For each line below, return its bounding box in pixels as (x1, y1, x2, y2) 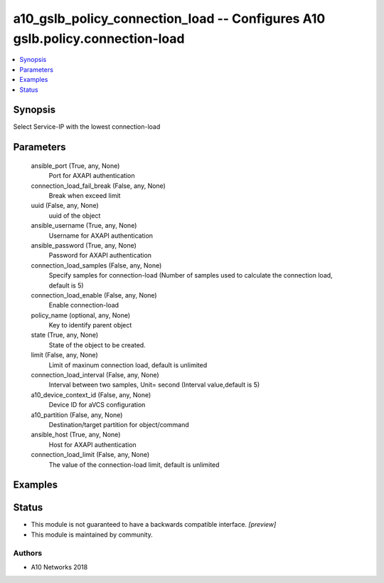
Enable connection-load (48, 301, 119, 310)
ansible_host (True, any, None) (31, 431, 121, 439)
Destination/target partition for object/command (48, 420, 189, 429)
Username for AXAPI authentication (48, 231, 153, 240)
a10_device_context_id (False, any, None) (31, 390, 151, 399)
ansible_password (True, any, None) (31, 241, 137, 249)
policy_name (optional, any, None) (31, 310, 131, 320)
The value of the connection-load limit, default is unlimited (48, 460, 220, 469)
